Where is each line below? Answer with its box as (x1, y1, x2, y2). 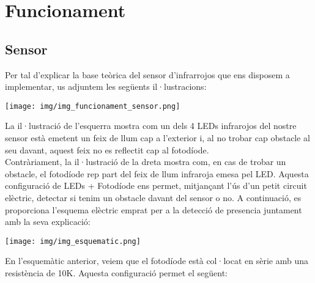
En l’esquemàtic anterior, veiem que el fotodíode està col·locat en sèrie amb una (5, 254, 308, 267)
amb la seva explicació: (5, 215, 91, 228)
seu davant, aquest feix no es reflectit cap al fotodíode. (5, 143, 209, 156)
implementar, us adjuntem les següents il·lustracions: (5, 80, 207, 93)
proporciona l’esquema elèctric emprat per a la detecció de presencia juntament (5, 203, 302, 216)
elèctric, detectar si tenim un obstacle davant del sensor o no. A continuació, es (5, 191, 302, 204)
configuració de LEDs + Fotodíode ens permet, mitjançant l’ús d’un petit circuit (5, 179, 307, 192)
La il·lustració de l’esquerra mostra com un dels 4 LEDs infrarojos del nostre (5, 119, 297, 132)
